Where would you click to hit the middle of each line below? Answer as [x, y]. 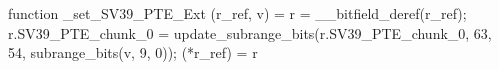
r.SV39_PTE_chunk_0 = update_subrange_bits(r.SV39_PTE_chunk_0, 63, [250, 32]
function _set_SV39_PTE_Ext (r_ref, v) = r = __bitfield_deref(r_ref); [237, 13]
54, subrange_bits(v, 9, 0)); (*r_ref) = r [133, 52]
